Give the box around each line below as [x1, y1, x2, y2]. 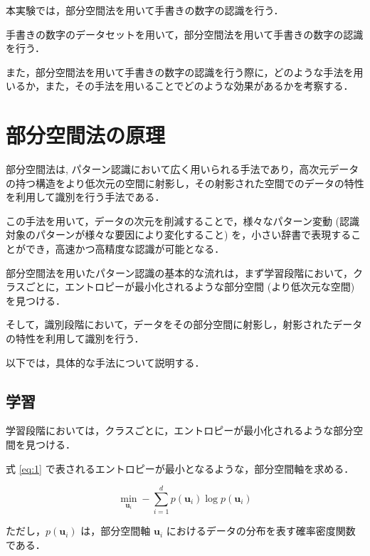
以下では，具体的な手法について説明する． [6, 355, 205, 369]
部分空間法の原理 [6, 120, 166, 150]
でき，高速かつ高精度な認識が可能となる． [25, 241, 225, 256]
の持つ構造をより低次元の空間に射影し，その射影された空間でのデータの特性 [6, 175, 364, 190]
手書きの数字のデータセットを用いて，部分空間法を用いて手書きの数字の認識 [6, 26, 364, 41]
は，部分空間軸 [80, 523, 151, 538]
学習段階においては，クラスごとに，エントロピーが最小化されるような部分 [6, 423, 354, 438]
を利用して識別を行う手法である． [6, 189, 165, 204]
